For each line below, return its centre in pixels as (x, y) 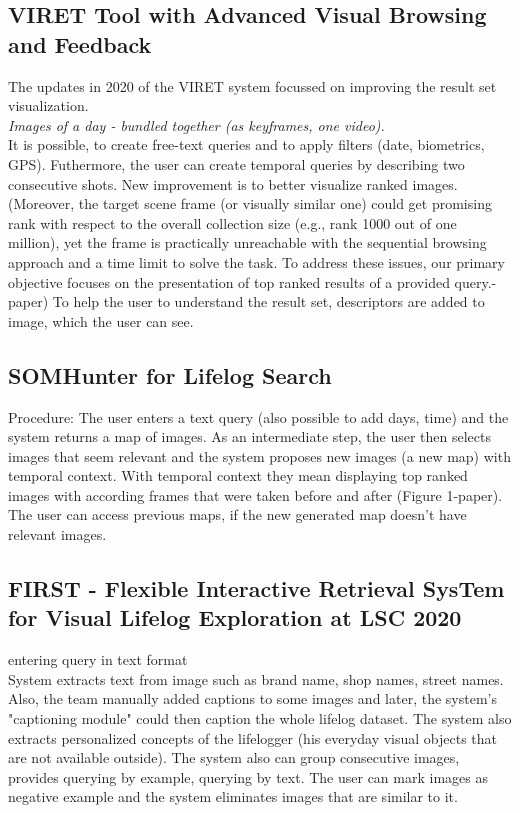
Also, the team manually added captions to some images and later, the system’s (252, 698)
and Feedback (80, 43)
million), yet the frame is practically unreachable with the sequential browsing (247, 242)
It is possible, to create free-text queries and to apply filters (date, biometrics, (246, 144)
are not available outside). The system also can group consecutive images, (234, 757)
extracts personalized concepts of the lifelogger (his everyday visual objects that (253, 737)
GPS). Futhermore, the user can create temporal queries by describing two (236, 163)
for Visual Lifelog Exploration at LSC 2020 (235, 617)
